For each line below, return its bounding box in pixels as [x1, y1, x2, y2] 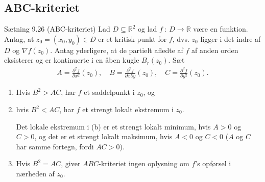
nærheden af [16, 168, 55, 178]
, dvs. [172, 33, 189, 44]
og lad [137, 23, 157, 34]
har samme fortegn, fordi [16, 141, 94, 151]
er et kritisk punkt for [98, 33, 167, 44]
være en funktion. [193, 23, 248, 34]
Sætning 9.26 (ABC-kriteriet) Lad [4, 23, 110, 34]
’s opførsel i [195, 158, 231, 169]
